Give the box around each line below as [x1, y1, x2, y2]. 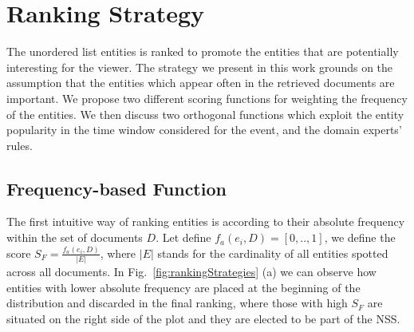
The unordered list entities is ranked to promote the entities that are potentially [6, 43, 399, 60]
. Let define [156, 229, 211, 246]
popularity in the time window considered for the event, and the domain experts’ [6, 121, 402, 138]
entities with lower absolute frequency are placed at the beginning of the [6, 279, 361, 295]
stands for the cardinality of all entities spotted [157, 244, 388, 261]
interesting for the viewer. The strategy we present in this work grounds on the [6, 58, 393, 75]
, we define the [324, 229, 396, 246]
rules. [6, 136, 33, 153]
